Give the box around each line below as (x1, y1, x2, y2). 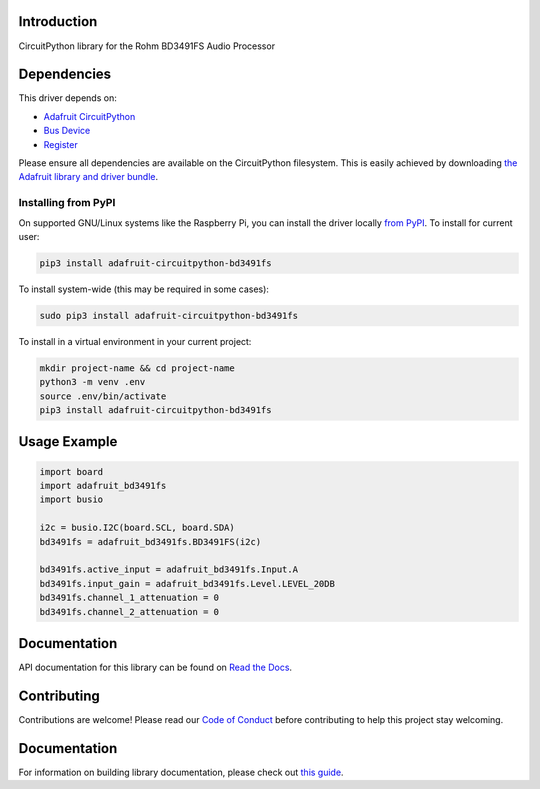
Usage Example (18, 433, 118, 450)
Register (43, 138, 79, 150)
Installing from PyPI (18, 196, 116, 210)
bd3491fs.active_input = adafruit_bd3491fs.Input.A (39, 564, 299, 575)
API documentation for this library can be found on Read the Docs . (18, 661, 293, 673)
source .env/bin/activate (39, 390, 167, 402)
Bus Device (43, 125, 91, 137)
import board (39, 466, 104, 477)
